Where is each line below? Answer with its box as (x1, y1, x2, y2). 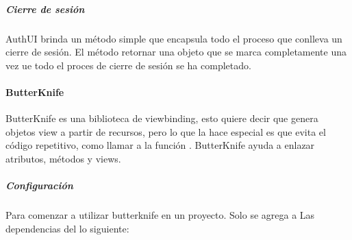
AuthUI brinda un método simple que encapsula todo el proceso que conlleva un (5, 31, 342, 45)
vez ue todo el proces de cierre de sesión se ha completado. (5, 58, 251, 72)
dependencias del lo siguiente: (5, 221, 129, 235)
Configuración (5, 178, 73, 193)
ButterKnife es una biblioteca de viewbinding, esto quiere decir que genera (5, 111, 318, 125)
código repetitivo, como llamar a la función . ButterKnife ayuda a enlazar (5, 138, 315, 152)
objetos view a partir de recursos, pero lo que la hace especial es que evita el (5, 124, 326, 139)
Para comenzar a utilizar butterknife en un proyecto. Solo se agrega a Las (5, 208, 315, 222)
